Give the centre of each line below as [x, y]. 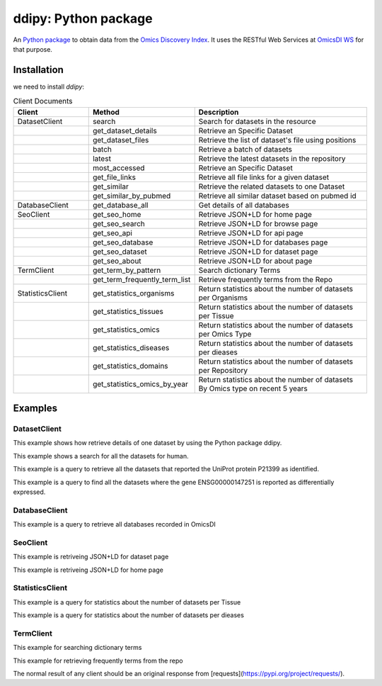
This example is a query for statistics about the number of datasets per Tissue [127, 602]
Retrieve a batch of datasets [245, 149]
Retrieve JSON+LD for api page [251, 232]
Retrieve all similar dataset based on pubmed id [277, 196]
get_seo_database [123, 242]
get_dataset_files [121, 140]
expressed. [29, 492]
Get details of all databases [244, 205]
